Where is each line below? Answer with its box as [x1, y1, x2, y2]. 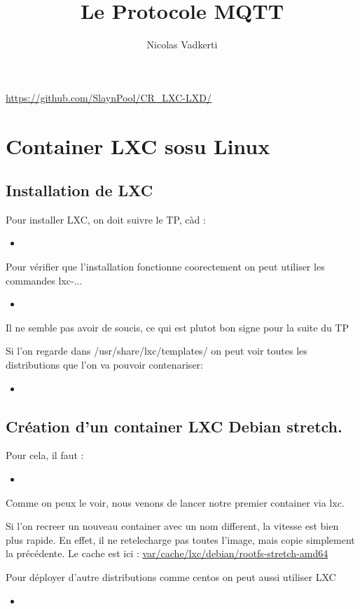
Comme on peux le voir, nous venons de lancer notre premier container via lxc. [6, 495, 345, 509]
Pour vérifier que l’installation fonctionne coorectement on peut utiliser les [6, 259, 325, 274]
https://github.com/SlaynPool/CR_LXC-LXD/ [6, 90, 212, 104]
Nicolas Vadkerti [146, 37, 218, 52]
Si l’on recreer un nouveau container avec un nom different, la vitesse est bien [6, 519, 339, 533]
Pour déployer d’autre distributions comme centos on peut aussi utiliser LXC [6, 570, 336, 584]
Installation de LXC [6, 179, 153, 201]
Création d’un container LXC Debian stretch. [6, 415, 342, 437]
